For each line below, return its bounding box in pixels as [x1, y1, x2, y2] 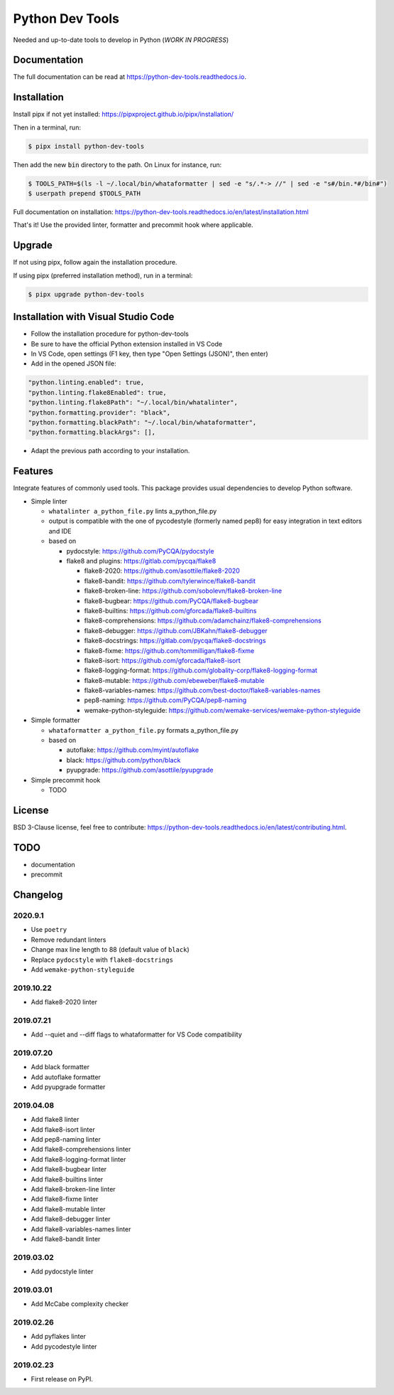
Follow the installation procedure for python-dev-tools [31, 329, 190, 338]
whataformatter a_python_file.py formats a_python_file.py [48, 726, 239, 734]
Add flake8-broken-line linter [31, 1184, 116, 1193]
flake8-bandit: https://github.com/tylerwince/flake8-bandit [84, 576, 256, 585]
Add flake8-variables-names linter [31, 1224, 131, 1234]
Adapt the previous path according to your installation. [31, 447, 190, 455]
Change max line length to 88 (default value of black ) [31, 945, 190, 954]
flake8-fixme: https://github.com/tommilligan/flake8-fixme [84, 646, 255, 654]
